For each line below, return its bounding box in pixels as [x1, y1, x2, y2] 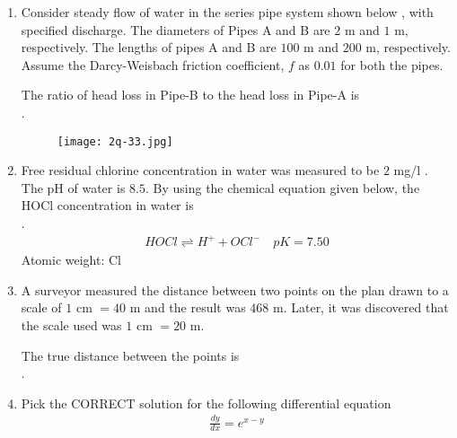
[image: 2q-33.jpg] [57, 135, 173, 148]
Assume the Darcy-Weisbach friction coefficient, [21, 55, 285, 74]
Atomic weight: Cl [21, 250, 121, 269]
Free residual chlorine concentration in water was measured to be [21, 161, 380, 180]
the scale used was [21, 315, 122, 334]
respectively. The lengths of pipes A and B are [21, 38, 277, 57]
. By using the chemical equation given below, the [145, 178, 420, 197]
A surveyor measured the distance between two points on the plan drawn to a [21, 280, 449, 299]
